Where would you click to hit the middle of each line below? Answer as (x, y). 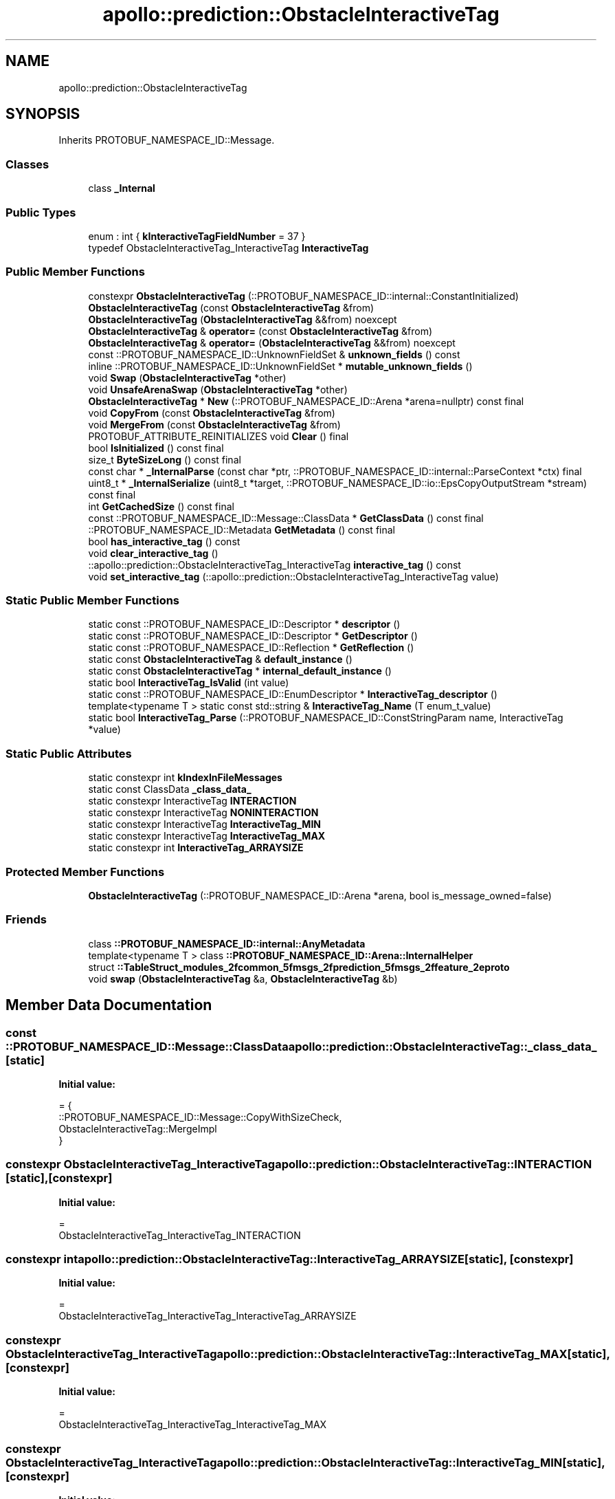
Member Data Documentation (109, 1005)
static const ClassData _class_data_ (170, 789)
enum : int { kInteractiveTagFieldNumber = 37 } (197, 236)
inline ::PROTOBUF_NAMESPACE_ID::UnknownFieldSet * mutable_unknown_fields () (280, 366)
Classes (27, 164)
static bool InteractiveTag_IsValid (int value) (189, 683)
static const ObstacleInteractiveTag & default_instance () (220, 659)
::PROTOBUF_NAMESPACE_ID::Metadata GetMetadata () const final (242, 529)
